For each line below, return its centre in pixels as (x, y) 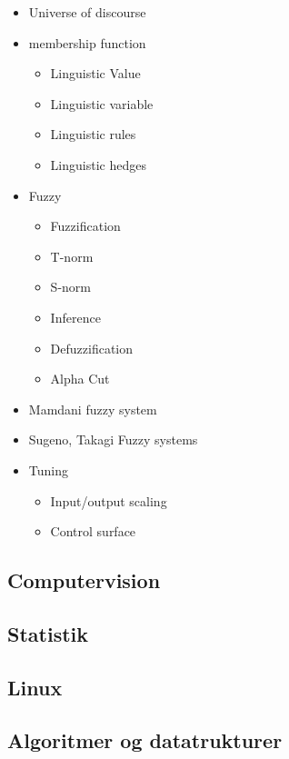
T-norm (72, 256)
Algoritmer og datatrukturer (145, 740)
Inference (75, 317)
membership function (87, 42)
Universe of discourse (87, 12)
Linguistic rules (93, 134)
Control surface (93, 531)
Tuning (48, 469)
